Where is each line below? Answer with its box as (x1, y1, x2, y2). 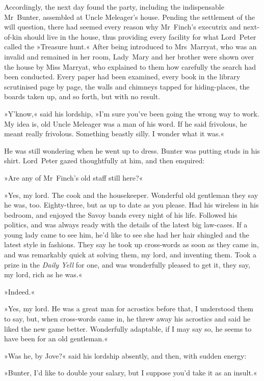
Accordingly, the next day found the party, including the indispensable (4, 2, 224, 12)
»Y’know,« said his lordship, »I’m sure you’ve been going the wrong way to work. (4, 108, 259, 119)
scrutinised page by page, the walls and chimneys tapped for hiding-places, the (4, 81, 250, 92)
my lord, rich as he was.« (4, 269, 83, 280)
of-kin (4, 31, 22, 42)
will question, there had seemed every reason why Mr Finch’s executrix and (4, 21, 241, 32)
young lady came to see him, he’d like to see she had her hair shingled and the (4, 229, 249, 240)
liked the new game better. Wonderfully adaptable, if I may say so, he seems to (4, 323, 252, 334)
